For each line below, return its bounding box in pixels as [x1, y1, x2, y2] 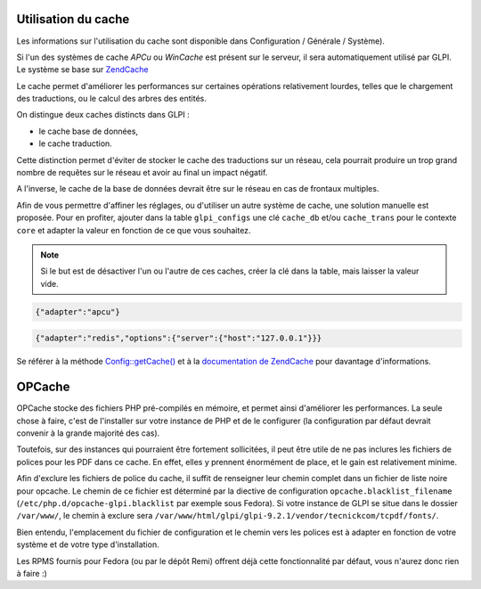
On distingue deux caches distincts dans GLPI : [16, 110, 191, 120]
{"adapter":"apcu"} [35, 307, 120, 316]
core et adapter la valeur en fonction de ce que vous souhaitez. [16, 225, 251, 235]
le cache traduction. [38, 138, 113, 149]
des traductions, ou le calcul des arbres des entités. [16, 94, 207, 104]
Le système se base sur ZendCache [16, 64, 149, 75]
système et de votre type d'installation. [16, 539, 159, 550]
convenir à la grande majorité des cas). [16, 428, 160, 438]
